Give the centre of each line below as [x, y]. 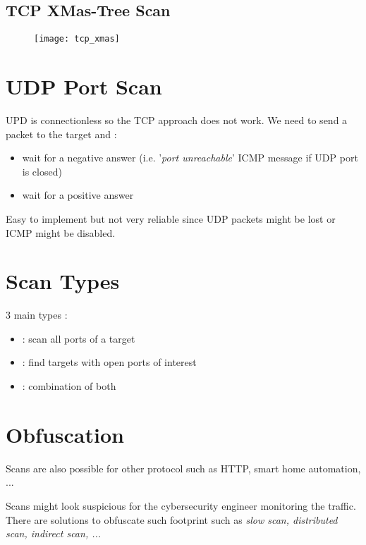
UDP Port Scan [84, 86]
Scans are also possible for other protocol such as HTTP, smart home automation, [183, 468]
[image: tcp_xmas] [77, 39]
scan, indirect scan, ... [54, 533]
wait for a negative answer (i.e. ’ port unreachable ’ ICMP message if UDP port [190, 158]
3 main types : [37, 315]
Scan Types [63, 281]
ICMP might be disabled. [61, 232]
